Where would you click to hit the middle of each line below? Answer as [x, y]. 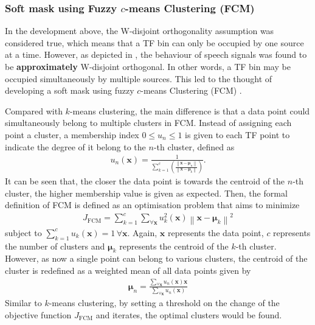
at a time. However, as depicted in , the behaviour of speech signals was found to [156, 54]
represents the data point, [216, 232]
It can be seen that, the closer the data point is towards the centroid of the [145, 181]
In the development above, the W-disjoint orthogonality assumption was [140, 31]
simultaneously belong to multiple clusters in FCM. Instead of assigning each [148, 123]
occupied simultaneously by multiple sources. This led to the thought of [139, 78]
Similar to [23, 303]
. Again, [142, 232]
